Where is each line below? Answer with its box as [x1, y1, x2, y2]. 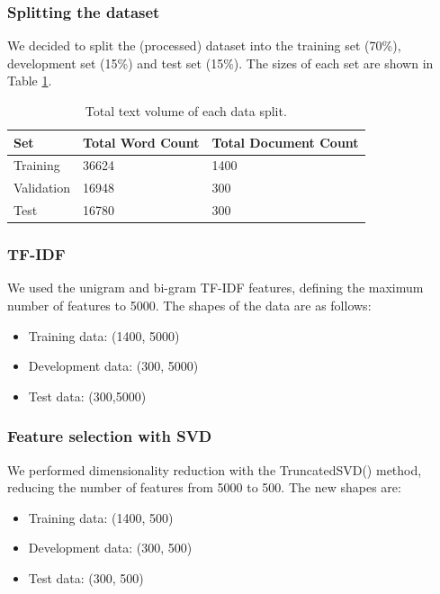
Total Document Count [211, 132, 359, 151]
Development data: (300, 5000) [28, 356, 199, 375]
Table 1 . [7, 71, 52, 90]
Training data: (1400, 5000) [28, 326, 180, 345]
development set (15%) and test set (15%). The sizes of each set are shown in [7, 53, 434, 72]
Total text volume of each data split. [85, 102, 287, 120]
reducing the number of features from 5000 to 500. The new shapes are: [7, 478, 401, 497]
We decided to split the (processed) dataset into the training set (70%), [7, 36, 401, 55]
